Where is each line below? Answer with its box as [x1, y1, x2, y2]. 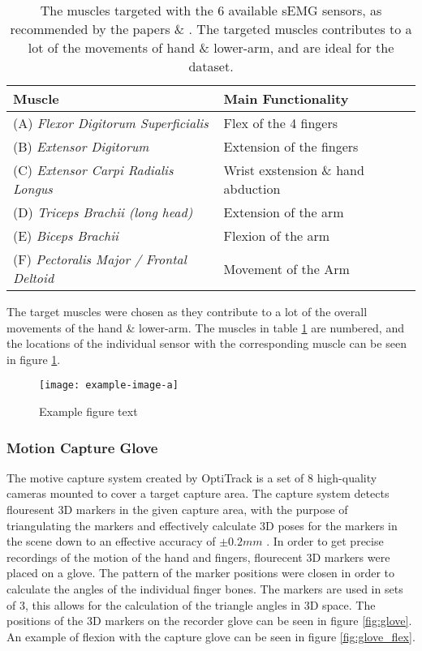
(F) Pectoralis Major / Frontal [13, 250, 187, 268]
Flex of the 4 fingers [223, 113, 338, 132]
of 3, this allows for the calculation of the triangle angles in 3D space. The [6, 596, 376, 613]
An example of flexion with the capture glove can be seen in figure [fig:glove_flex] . [6, 627, 416, 645]
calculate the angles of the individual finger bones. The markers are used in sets [6, 580, 403, 597]
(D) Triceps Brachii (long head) [13, 203, 193, 221]
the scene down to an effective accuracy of [6, 533, 216, 550]
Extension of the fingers [223, 137, 359, 156]
